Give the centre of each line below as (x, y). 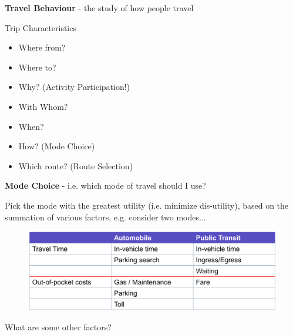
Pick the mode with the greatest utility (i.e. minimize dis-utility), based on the (147, 205)
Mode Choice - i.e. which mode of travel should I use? (105, 185)
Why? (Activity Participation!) (74, 87)
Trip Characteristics (41, 27)
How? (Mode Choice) (57, 146)
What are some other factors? (58, 327)
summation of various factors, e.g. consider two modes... (105, 217)
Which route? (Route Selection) (76, 165)
